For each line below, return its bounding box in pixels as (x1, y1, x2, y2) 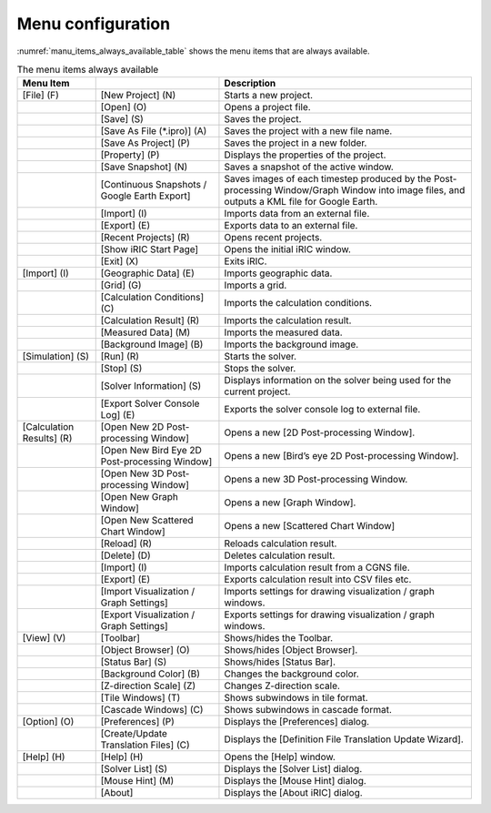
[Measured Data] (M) (100, 326, 191, 339)
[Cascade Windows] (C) (100, 704, 204, 716)
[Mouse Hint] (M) (100, 775, 175, 788)
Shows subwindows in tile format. (224, 692, 368, 705)
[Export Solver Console (100, 397, 200, 410)
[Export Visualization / (100, 608, 195, 621)
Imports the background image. (224, 338, 359, 351)
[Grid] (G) (100, 279, 142, 291)
